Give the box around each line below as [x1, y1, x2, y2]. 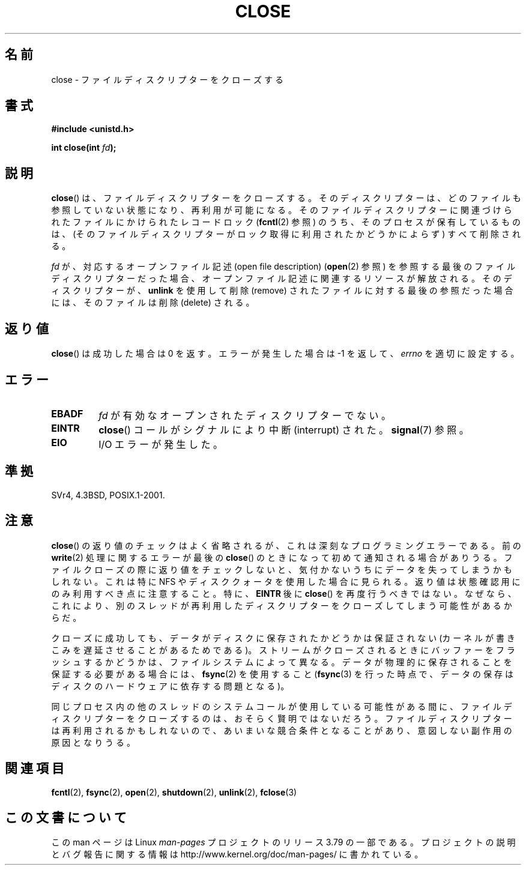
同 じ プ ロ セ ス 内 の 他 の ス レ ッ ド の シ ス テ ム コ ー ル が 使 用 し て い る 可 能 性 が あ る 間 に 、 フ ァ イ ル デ [51, 701, 512, 711]
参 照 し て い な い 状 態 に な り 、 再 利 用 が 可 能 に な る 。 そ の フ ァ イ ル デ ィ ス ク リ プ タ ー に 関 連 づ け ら [51, 205, 512, 216]
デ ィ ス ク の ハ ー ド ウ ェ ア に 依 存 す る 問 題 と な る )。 [51, 680, 289, 691]
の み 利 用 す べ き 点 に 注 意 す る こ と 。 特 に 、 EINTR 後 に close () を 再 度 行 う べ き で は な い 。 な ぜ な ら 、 [51, 588, 516, 599]
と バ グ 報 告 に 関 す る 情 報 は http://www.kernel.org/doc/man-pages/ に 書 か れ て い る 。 [51, 849, 423, 860]
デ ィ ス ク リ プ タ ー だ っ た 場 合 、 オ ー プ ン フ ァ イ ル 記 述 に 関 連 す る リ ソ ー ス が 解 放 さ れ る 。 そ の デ [51, 273, 512, 284]
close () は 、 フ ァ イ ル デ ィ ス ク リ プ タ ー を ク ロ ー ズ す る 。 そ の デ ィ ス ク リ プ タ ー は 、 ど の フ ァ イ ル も [51, 193, 521, 204]
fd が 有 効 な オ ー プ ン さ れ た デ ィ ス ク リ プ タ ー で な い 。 [98, 409, 391, 421]
